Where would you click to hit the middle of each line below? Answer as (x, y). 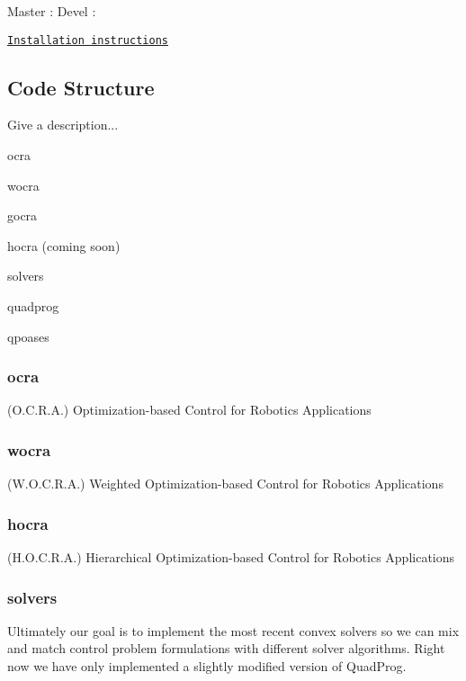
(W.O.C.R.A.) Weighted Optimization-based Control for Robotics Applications (225, 484)
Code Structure (81, 87)
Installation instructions (88, 40)
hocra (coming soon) (64, 245)
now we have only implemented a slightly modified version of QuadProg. (207, 666)
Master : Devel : (52, 11)
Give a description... (63, 125)
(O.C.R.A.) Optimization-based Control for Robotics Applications (189, 410)
